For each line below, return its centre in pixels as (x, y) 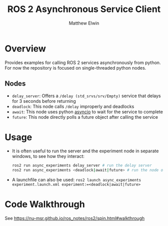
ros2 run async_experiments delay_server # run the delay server (82, 166)
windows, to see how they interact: (48, 156)
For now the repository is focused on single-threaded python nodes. (75, 68)
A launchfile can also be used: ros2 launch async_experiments (76, 180)
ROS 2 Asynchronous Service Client (84, 9)
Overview (25, 48)
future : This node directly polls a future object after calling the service (85, 117)
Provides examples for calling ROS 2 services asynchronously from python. (83, 62)
